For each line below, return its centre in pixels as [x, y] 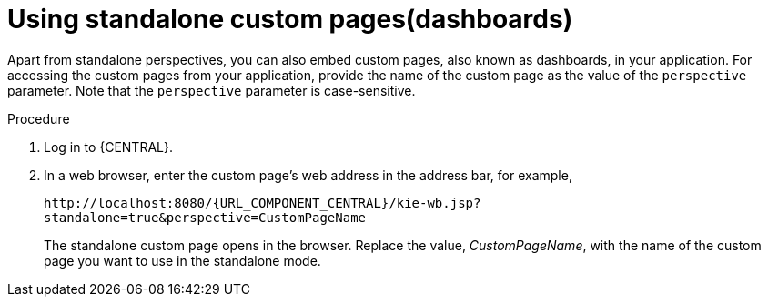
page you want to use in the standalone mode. [182, 260]
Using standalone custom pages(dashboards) [290, 19]
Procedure [39, 118]
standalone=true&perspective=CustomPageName [205, 217]
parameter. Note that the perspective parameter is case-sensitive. [212, 90]
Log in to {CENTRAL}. [108, 147]
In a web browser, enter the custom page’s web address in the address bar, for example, [308, 175]
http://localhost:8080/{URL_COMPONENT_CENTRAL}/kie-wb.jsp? [263, 203]
